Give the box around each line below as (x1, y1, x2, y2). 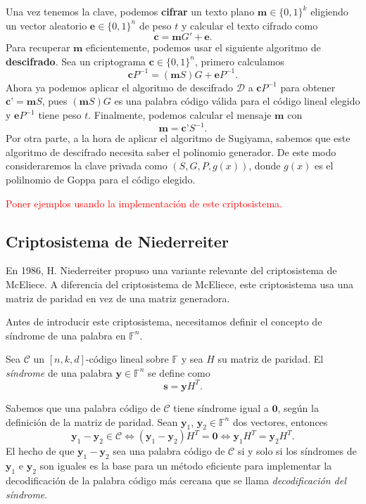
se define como (147, 365, 210, 380)
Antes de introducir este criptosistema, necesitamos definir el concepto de (6, 314, 322, 329)
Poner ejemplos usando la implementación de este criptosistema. (6, 195, 283, 210)
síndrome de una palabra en (6, 328, 126, 342)
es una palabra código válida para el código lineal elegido (114, 93, 360, 108)
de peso (139, 18, 172, 32)
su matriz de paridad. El (217, 351, 324, 366)
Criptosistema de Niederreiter (6, 230, 229, 252)
